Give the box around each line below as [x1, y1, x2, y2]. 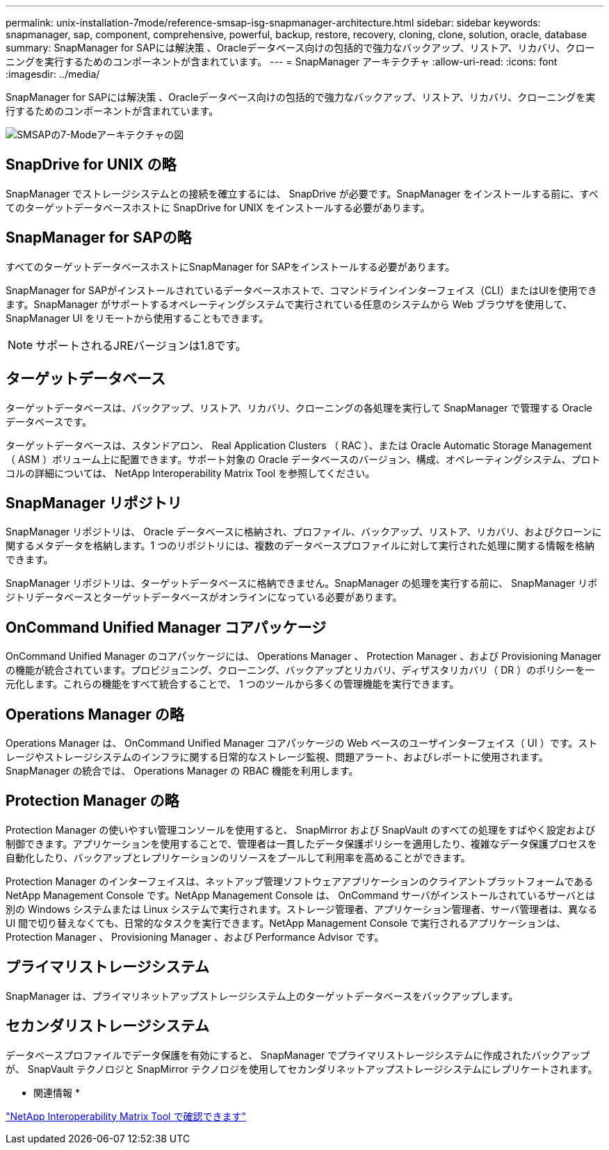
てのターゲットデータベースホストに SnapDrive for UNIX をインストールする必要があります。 [6, 201, 430, 213]
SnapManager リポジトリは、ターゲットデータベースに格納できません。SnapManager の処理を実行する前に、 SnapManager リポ [6, 577, 598, 590]
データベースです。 [6, 415, 92, 428]
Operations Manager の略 [6, 705, 184, 723]
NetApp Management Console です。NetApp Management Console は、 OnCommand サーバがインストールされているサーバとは [6, 889, 595, 901]
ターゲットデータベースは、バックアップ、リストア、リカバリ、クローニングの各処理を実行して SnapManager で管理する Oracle [6, 401, 592, 414]
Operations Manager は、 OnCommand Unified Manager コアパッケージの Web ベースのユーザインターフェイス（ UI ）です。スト [6, 737, 598, 750]
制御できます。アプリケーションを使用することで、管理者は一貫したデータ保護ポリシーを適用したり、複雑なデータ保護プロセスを [6, 837, 597, 850]
